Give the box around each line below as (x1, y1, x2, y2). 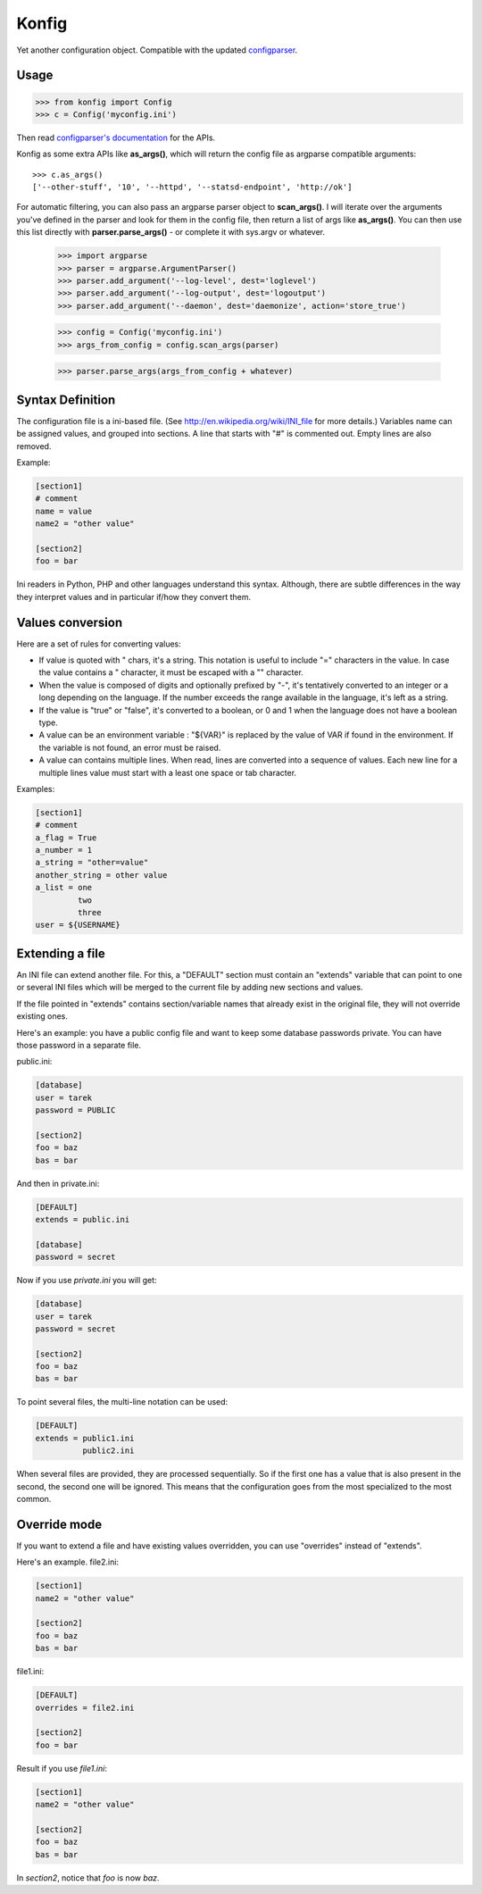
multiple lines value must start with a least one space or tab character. (38, 767, 297, 778)
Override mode (16, 1516, 103, 1531)
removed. (16, 440, 52, 451)
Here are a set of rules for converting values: (16, 638, 182, 649)
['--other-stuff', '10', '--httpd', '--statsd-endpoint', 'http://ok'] (32, 182, 353, 192)
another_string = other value (35, 870, 168, 880)
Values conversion (16, 614, 123, 630)
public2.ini (81, 1446, 135, 1456)
